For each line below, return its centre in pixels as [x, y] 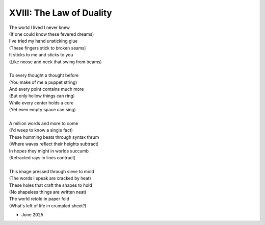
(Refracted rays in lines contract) [42, 157]
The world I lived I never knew [40, 27]
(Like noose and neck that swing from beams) [55, 62]
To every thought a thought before [44, 75]
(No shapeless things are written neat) [48, 192]
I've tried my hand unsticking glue [43, 41]
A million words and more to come [44, 124]
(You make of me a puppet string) [43, 82]
